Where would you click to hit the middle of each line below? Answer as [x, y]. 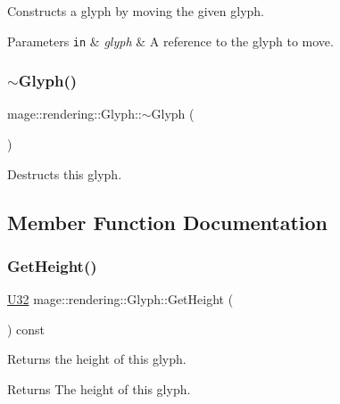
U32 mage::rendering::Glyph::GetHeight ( [120, 299]
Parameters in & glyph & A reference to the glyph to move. [170, 41]
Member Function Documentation [168, 222]
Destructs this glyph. [65, 173]
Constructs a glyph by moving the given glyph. [136, 11]
